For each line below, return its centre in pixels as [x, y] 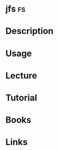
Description [29, 31]
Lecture [22, 75]
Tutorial [22, 98]
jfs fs [15, 9]
